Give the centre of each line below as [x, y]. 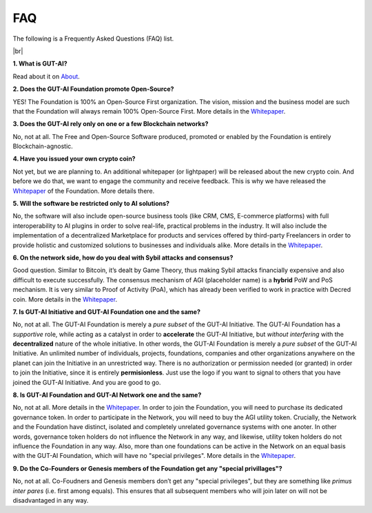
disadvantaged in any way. [51, 500]
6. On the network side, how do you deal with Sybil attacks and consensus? [123, 258]
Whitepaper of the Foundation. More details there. [84, 191]
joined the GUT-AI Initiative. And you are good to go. [87, 382]
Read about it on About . [46, 76]
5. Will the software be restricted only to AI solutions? [91, 204]
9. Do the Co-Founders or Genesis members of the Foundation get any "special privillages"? [147, 468]
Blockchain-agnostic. [43, 146]
